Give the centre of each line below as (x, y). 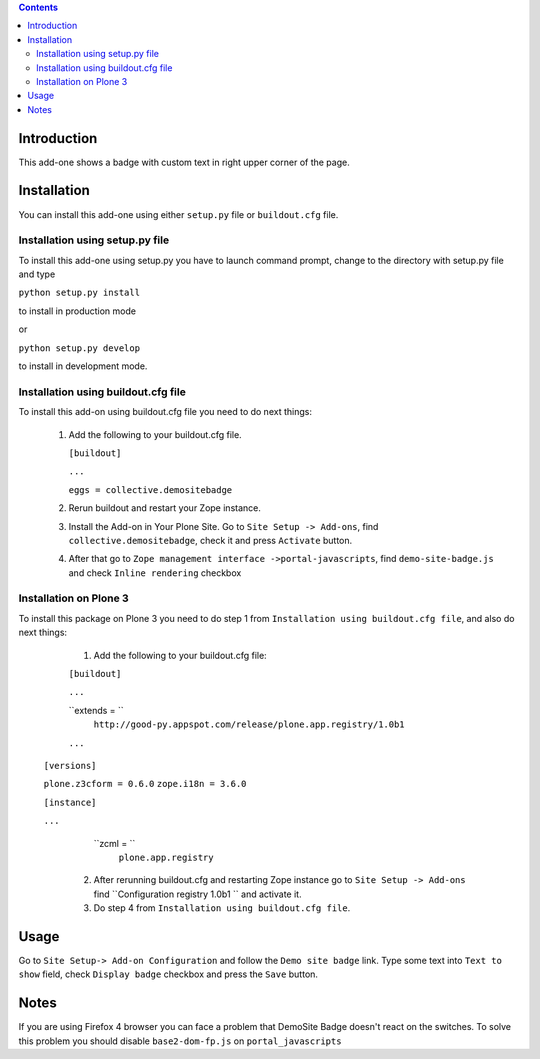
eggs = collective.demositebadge (150, 489)
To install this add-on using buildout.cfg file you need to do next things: (165, 412)
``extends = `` (96, 710)
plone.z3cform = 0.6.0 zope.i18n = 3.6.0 (145, 784)
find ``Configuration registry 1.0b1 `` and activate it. (197, 894)
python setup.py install (79, 293)
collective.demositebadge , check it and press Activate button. (210, 540)
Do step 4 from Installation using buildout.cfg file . (222, 908)
